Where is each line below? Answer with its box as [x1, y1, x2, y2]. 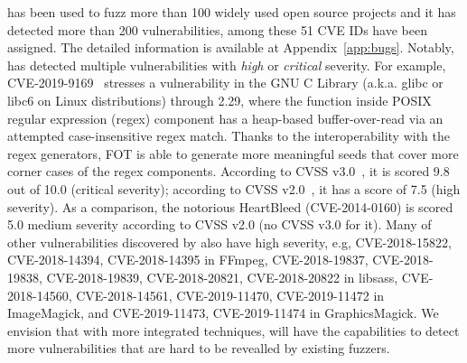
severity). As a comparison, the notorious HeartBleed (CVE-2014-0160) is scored [7, 197, 453, 216]
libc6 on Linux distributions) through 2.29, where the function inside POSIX [7, 90, 432, 109]
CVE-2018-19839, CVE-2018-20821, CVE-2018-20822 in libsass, [46, 267, 398, 286]
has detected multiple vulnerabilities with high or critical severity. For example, [7, 55, 446, 74]
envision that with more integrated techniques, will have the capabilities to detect [7, 321, 460, 340]
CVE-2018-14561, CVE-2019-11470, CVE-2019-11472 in [76, 285, 385, 304]
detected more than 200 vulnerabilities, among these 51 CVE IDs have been [7, 20, 427, 39]
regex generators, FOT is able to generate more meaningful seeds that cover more [7, 144, 459, 163]
